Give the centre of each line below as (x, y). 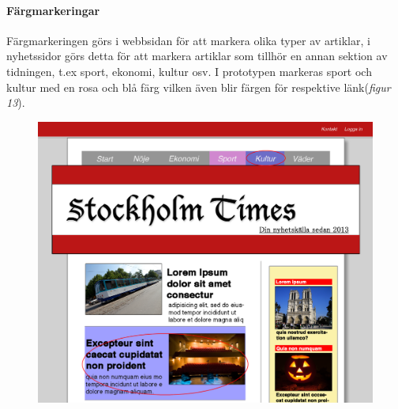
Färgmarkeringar (53, 10)
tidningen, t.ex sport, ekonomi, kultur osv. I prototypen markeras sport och (189, 71)
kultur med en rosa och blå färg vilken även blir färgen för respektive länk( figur (199, 87)
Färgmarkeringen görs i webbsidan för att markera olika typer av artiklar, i (188, 40)
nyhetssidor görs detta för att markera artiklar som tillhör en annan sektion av (197, 56)
